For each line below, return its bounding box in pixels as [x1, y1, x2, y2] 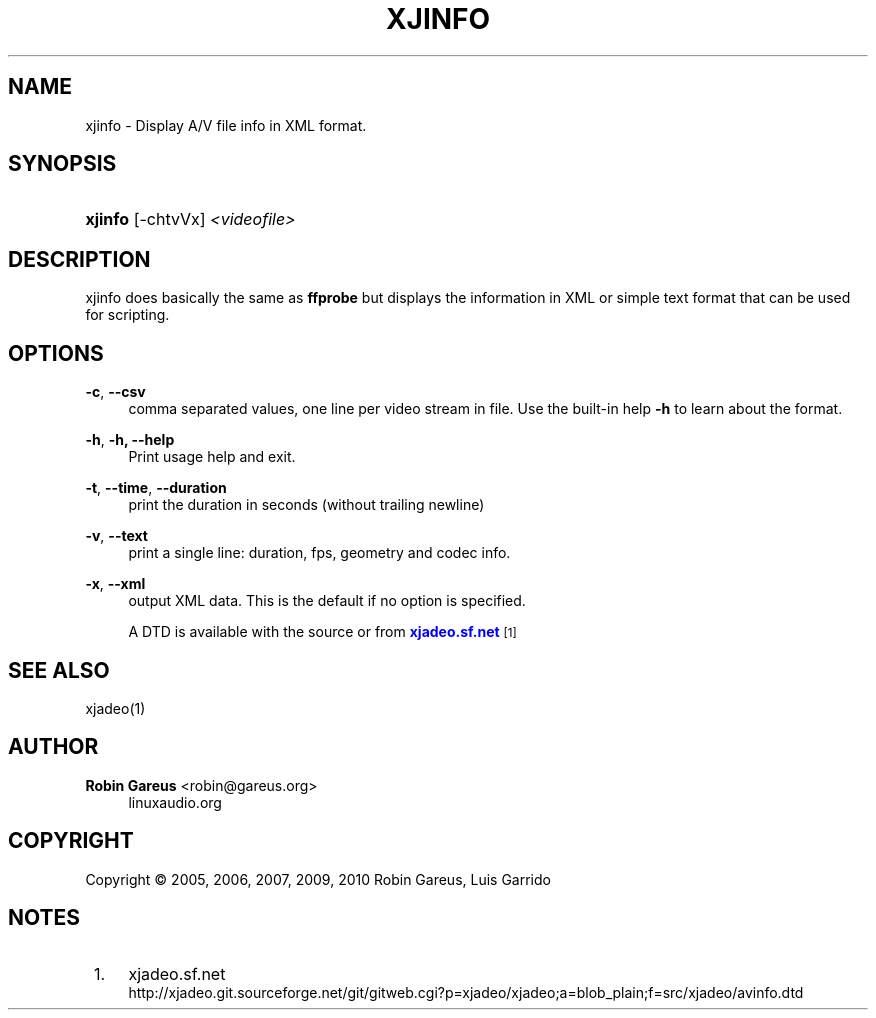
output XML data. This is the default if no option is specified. [128, 592, 526, 610]
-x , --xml [85, 575, 146, 593]
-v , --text [85, 527, 148, 545]
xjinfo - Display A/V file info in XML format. [85, 116, 367, 134]
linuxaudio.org [128, 793, 222, 811]
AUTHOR [8, 734, 99, 760]
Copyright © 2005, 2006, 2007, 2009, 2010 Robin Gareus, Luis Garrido [85, 870, 551, 888]
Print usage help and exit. [128, 448, 296, 466]
